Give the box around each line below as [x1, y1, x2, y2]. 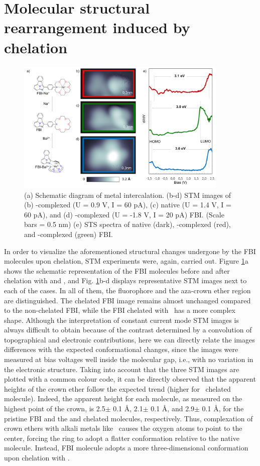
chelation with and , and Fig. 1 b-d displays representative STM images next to [4, 275, 247, 286]
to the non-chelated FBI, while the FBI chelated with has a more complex [4, 305, 235, 315]
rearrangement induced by [4, 17, 190, 38]
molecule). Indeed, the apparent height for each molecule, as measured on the [4, 393, 242, 404]
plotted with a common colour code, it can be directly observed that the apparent [4, 374, 256, 384]
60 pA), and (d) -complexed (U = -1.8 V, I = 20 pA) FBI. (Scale [24, 209, 224, 219]
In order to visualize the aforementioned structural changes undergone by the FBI [4, 246, 256, 256]
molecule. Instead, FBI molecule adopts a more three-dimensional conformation [4, 442, 248, 453]
